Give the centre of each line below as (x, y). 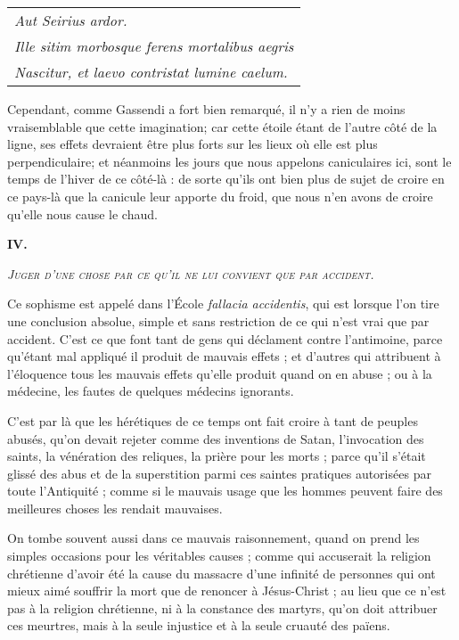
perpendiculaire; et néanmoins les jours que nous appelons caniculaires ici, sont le (229, 161)
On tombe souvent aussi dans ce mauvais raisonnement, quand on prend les (213, 538)
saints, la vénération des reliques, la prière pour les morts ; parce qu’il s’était (217, 456)
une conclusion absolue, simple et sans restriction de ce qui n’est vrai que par (218, 320)
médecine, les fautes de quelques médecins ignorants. (151, 391)
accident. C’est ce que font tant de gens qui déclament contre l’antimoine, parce (225, 338)
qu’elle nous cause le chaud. (82, 213)
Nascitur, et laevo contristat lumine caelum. (151, 72)
